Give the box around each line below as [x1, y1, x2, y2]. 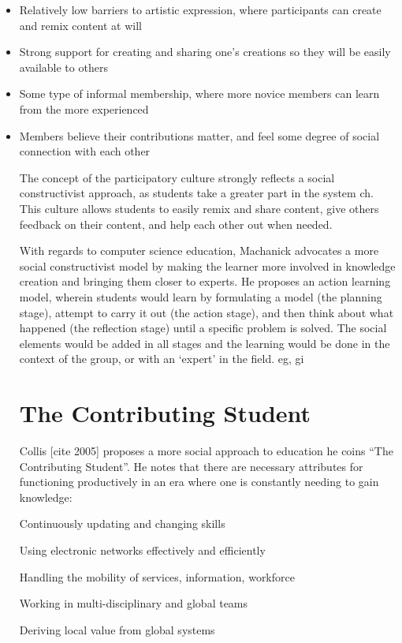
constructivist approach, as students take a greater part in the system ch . [19, 185, 374, 201]
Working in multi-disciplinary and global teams [19, 595, 248, 611]
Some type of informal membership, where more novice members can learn [19, 85, 380, 102]
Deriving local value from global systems [19, 621, 215, 637]
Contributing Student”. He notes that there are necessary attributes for [19, 458, 363, 474]
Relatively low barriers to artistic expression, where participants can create [19, 2, 382, 17]
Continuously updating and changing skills [19, 515, 225, 532]
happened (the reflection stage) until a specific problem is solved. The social [19, 320, 387, 336]
